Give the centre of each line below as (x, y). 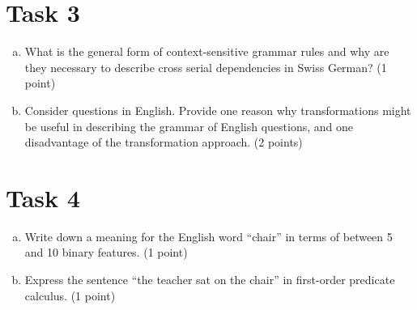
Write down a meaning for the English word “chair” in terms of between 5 (208, 236)
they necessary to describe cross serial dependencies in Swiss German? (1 (206, 67)
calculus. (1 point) (70, 295)
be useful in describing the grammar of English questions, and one (189, 126)
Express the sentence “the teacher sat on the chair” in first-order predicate (210, 279)
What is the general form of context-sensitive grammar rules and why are (207, 51)
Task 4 (43, 197)
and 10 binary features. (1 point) (106, 252)
